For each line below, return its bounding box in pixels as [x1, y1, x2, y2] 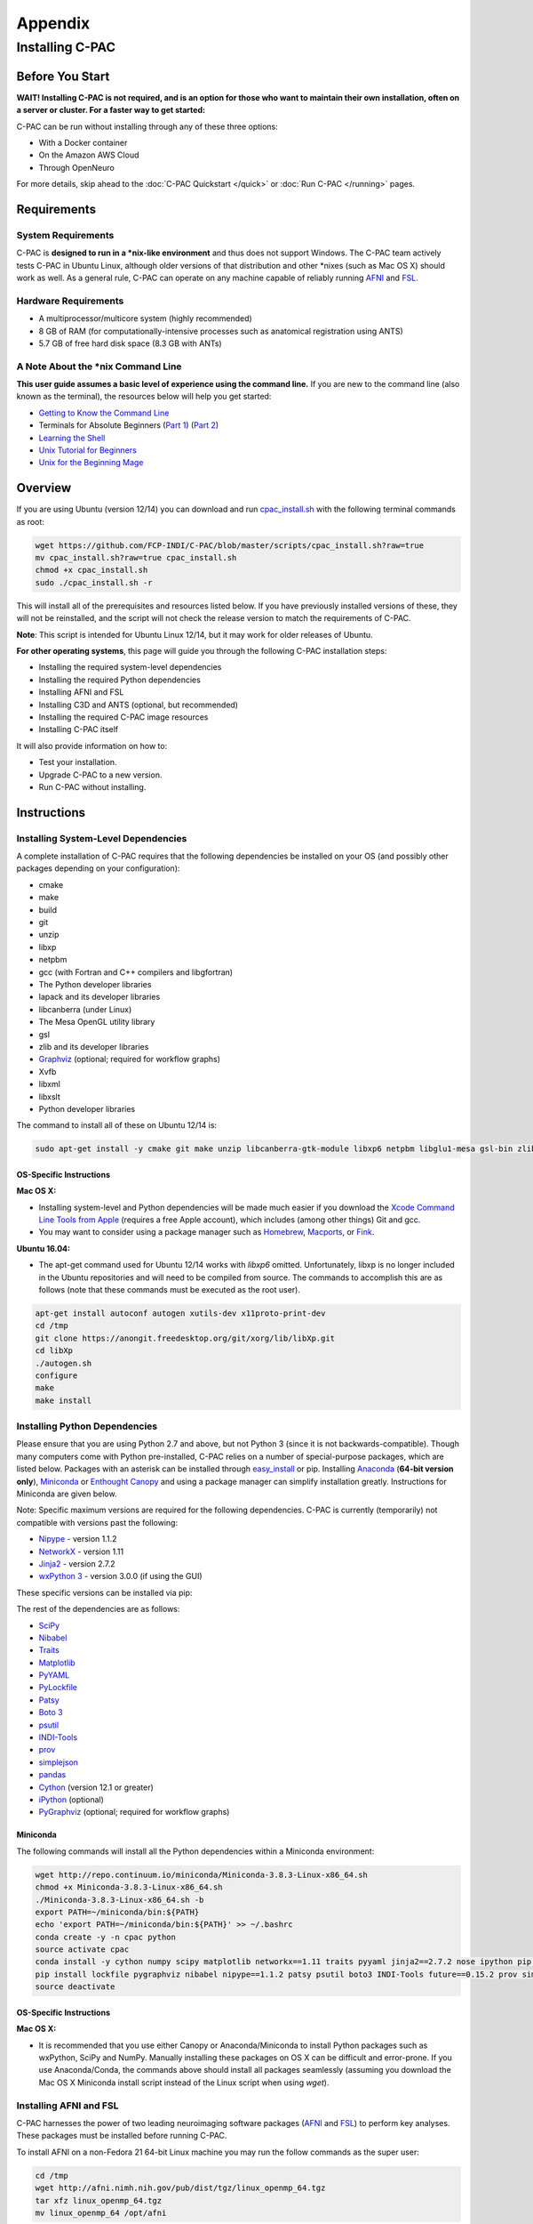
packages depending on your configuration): [16, 863, 180, 874]
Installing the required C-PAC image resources [38, 712, 209, 722]
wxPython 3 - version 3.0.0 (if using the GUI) [38, 1571, 203, 1582]
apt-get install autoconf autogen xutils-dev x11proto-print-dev [35, 1308, 326, 1318]
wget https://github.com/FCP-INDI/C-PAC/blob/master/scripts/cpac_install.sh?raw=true [35, 540, 425, 551]
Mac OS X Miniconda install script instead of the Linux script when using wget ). [38, 2077, 330, 2088]
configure [35, 1370, 78, 1381]
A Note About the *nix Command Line [16, 360, 182, 373]
